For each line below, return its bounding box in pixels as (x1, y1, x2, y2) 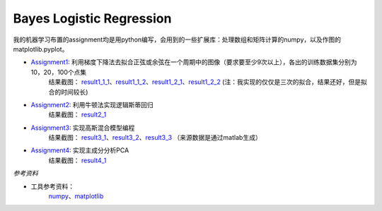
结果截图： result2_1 (48, 110, 107, 119)
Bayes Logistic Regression (13, 11, 172, 26)
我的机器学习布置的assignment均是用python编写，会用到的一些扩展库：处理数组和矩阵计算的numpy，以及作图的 (13, 35, 342, 44)
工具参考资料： (30, 182, 74, 191)
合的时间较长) (48, 88, 88, 96)
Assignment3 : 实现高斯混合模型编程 (30, 123, 135, 132)
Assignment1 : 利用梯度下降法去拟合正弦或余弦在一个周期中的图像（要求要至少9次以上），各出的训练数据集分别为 (30, 58, 357, 66)
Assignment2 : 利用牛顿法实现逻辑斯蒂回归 (30, 100, 154, 109)
